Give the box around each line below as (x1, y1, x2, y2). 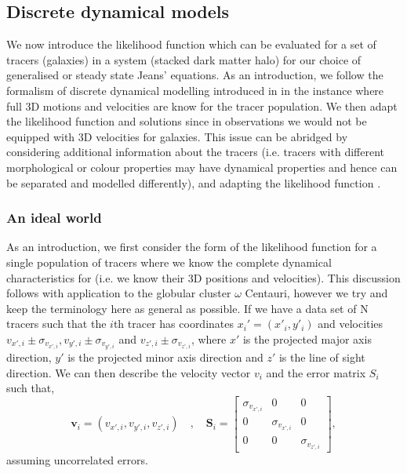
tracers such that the (6, 315, 107, 332)
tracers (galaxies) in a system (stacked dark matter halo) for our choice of (6, 51, 362, 67)
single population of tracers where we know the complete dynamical (6, 253, 332, 270)
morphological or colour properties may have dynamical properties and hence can (6, 158, 398, 175)
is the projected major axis (242, 330, 372, 347)
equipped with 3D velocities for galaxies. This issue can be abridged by (6, 128, 348, 144)
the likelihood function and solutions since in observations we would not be (6, 113, 367, 129)
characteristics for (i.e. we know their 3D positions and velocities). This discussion (6, 269, 401, 286)
